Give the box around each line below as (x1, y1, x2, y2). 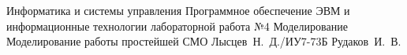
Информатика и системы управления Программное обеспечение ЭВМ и (6, 2, 350, 18)
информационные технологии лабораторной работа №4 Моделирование (6, 17, 348, 34)
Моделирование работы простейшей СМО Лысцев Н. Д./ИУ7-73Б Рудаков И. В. (6, 33, 401, 49)
